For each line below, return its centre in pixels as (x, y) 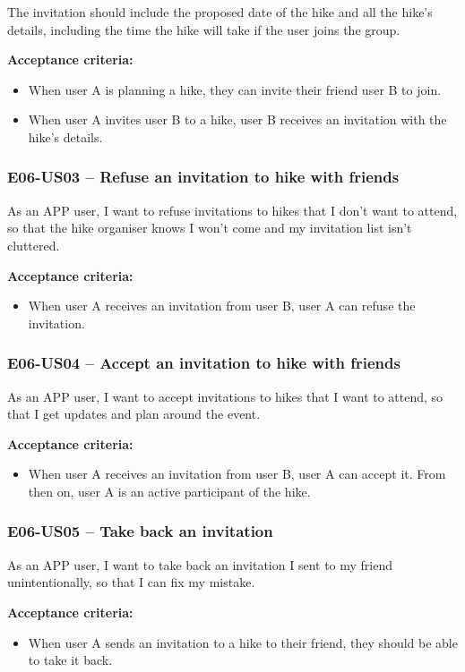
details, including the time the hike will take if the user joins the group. (204, 29)
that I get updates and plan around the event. (134, 414)
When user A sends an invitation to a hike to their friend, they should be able (243, 642)
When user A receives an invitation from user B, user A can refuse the (222, 306)
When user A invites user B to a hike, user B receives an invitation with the (237, 119)
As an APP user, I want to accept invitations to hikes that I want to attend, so (225, 396)
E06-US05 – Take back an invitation (140, 531)
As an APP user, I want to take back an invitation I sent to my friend (200, 564)
